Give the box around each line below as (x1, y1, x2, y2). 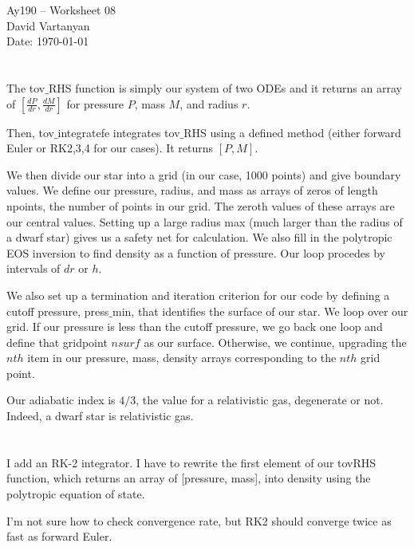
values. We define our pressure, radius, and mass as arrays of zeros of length (6, 182, 378, 199)
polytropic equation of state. (6, 486, 145, 502)
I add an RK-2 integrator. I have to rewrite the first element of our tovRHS (6, 454, 377, 470)
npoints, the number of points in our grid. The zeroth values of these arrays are (6, 197, 395, 214)
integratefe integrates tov (57, 124, 180, 140)
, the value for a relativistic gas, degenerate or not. (136, 392, 384, 408)
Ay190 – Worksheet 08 (6, 2, 116, 18)
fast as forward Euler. (6, 528, 112, 545)
